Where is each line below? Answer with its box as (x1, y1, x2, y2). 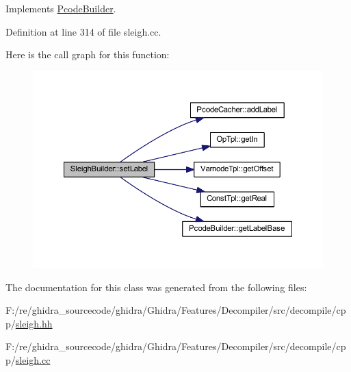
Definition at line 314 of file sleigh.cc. (5, 24, 161, 38)
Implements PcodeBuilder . (5, 1, 116, 15)
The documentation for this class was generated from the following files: (5, 280, 307, 294)
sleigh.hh (15, 316, 53, 330)
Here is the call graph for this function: (5, 47, 170, 62)
